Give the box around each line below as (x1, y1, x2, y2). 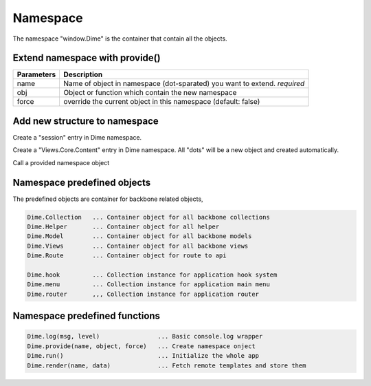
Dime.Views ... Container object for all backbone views (27, 242, 249, 250)
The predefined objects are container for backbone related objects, (12, 195, 203, 203)
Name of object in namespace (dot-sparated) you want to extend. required (63, 79, 305, 89)
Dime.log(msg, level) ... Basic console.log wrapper (27, 332, 263, 341)
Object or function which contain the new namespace (63, 88, 237, 98)
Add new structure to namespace (12, 115, 159, 127)
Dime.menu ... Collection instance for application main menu (27, 281, 271, 288)
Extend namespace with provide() (12, 52, 161, 64)
